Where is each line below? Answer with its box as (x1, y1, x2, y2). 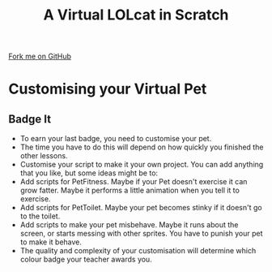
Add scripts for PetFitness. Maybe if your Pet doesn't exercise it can (19, 177, 248, 187)
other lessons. (19, 151, 68, 161)
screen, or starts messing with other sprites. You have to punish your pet (19, 229, 263, 239)
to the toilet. (19, 211, 61, 221)
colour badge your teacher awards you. (19, 254, 152, 265)
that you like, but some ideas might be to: (19, 168, 159, 178)
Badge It (8, 112, 51, 126)
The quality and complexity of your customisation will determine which (19, 246, 257, 256)
